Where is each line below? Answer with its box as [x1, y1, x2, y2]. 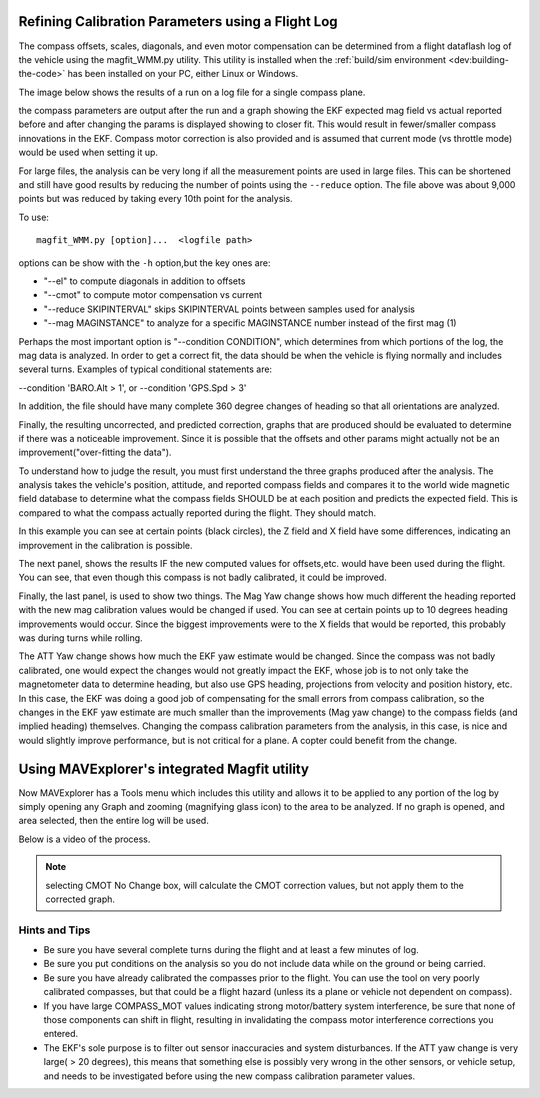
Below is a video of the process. [18, 833, 151, 845]
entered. [43, 1028, 79, 1040]
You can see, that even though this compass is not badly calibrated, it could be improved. [18, 571, 387, 584]
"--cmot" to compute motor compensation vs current [43, 289, 263, 301]
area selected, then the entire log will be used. [18, 815, 209, 827]
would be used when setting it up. [18, 146, 159, 159]
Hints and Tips [18, 923, 91, 937]
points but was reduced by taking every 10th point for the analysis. [18, 193, 294, 205]
